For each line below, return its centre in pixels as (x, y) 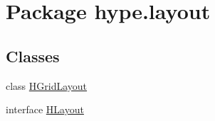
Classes (33, 56)
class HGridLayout (47, 85)
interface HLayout (45, 109)
